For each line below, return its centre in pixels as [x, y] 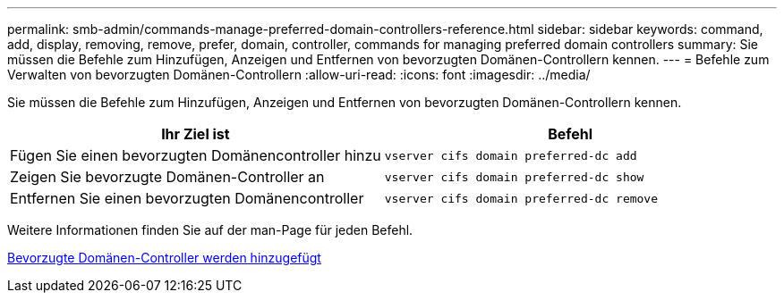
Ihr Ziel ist [196, 134]
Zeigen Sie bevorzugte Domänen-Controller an [167, 177]
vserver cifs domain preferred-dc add [511, 155]
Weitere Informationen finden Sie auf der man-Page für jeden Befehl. [210, 230]
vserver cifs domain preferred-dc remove [521, 198]
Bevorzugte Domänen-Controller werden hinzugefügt [164, 258]
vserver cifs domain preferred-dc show [514, 177]
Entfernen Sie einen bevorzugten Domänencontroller [187, 198]
